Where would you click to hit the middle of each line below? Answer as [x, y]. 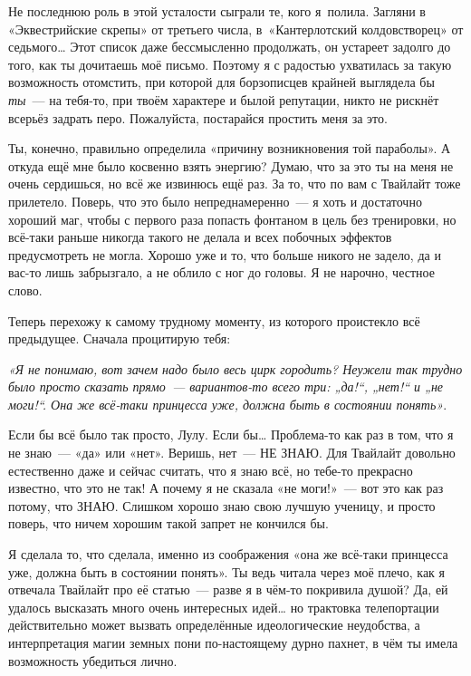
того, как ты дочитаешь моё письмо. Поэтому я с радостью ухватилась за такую [230, 64]
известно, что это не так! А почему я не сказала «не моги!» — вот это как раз [226, 488]
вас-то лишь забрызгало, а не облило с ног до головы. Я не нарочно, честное [221, 272]
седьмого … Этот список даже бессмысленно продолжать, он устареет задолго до [230, 47]
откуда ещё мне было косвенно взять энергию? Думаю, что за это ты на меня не [231, 165]
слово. [25, 290]
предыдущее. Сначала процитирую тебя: [120, 338]
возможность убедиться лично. [93, 660]
